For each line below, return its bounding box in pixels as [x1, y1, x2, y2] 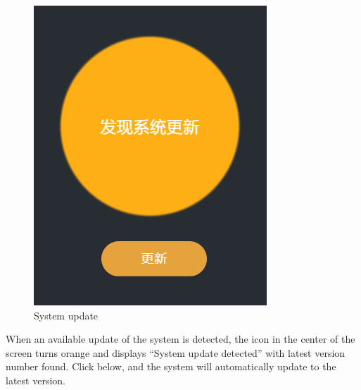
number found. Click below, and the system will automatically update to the [6, 359, 336, 374]
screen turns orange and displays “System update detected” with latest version [6, 345, 346, 360]
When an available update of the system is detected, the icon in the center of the [6, 331, 355, 346]
